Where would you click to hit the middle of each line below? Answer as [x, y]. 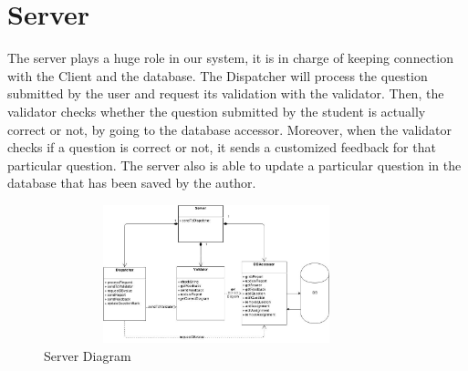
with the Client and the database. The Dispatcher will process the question [218, 75]
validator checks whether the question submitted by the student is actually [217, 111]
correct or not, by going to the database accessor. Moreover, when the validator [229, 129]
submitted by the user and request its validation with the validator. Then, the [226, 93]
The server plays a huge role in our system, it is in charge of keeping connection [230, 58]
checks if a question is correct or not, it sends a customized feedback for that [222, 147]
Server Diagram [88, 355]
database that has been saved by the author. [132, 183]
